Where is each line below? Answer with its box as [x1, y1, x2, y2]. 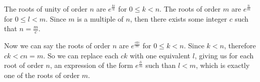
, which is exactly [196, 60, 250, 70]
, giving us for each [194, 50, 254, 60]
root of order [4, 60, 44, 70]
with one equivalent [129, 50, 191, 60]
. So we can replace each [43, 50, 118, 60]
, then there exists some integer [130, 13, 227, 24]
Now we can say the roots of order [4, 40, 110, 51]
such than [145, 60, 176, 70]
